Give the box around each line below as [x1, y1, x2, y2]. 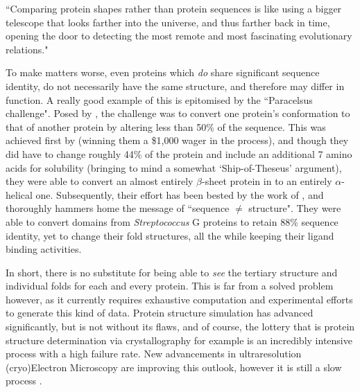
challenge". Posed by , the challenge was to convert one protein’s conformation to [6, 106, 350, 121]
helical [6, 187, 33, 202]
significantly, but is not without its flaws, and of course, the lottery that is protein [6, 319, 355, 334]
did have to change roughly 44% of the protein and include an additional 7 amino [6, 146, 352, 161]
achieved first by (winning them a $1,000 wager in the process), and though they [6, 133, 349, 148]
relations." [6, 42, 49, 56]
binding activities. [6, 242, 82, 256]
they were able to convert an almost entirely [6, 174, 194, 188]
